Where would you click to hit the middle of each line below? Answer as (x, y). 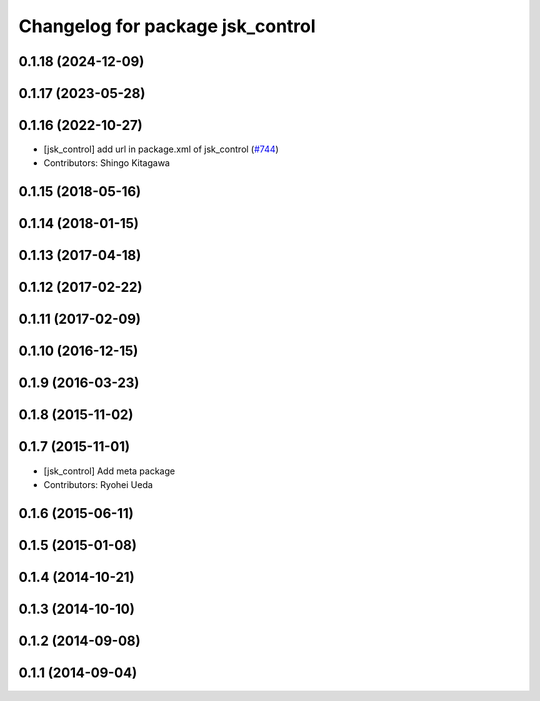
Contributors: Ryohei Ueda (98, 484)
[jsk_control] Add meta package (109, 471)
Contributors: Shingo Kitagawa (106, 163)
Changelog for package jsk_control (167, 26)
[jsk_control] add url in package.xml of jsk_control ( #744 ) (161, 149)
